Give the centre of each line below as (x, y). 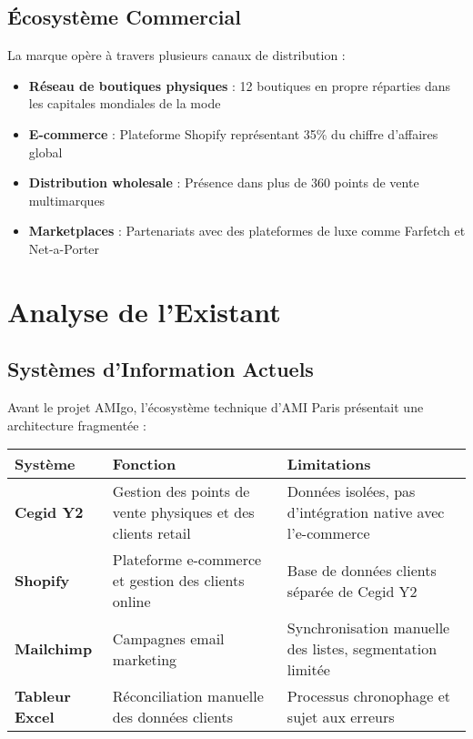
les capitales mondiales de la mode (125, 103)
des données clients (173, 717)
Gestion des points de (181, 491)
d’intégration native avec (366, 512)
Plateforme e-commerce (187, 560)
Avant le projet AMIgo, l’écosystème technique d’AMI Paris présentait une (216, 407)
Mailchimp (54, 649)
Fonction (144, 464)
